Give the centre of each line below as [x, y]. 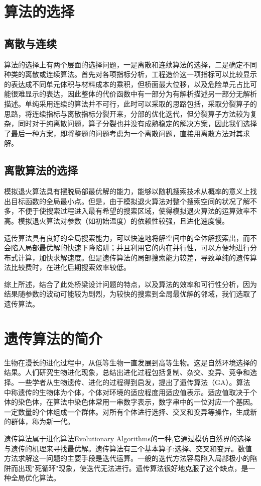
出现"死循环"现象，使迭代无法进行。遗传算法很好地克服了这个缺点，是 [133, 468]
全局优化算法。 [35, 478]
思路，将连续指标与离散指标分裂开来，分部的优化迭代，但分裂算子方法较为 [127, 113]
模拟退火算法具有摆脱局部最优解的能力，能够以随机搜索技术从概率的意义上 [127, 191]
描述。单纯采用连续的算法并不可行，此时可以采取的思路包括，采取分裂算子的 [130, 103]
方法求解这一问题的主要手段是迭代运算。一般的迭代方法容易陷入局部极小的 [127, 458]
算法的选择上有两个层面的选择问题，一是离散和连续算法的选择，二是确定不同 [130, 64]
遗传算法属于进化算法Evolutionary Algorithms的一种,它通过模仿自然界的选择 [127, 438]
